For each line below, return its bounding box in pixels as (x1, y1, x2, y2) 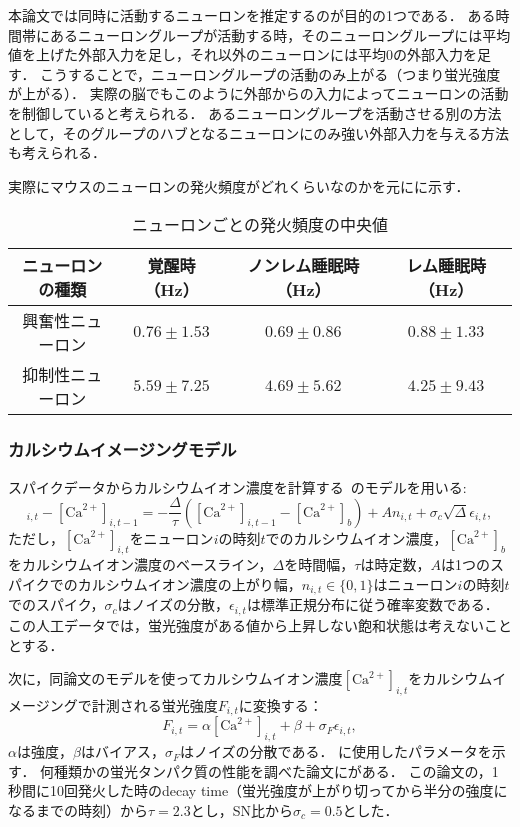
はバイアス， (80, 741, 165, 762)
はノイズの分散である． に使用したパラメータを (180, 741, 492, 762)
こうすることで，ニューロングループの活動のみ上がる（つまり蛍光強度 (40, 63, 501, 84)
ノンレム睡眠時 (247, 254, 360, 278)
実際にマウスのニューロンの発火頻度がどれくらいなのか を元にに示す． (8, 175, 470, 196)
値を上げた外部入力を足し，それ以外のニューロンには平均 (8, 44, 386, 65)
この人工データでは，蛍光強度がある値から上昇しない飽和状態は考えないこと (8, 614, 512, 635)
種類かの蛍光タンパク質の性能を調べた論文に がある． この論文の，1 (54, 760, 499, 781)
